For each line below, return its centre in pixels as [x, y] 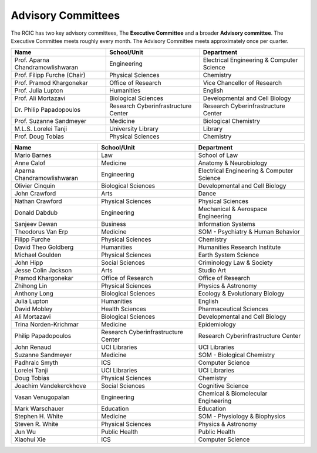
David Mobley [33, 309]
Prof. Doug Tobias [39, 136]
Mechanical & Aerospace [233, 209]
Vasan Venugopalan [42, 397]
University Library [134, 129]
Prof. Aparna [32, 60]
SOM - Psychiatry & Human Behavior [249, 232]
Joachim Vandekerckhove [50, 386]
